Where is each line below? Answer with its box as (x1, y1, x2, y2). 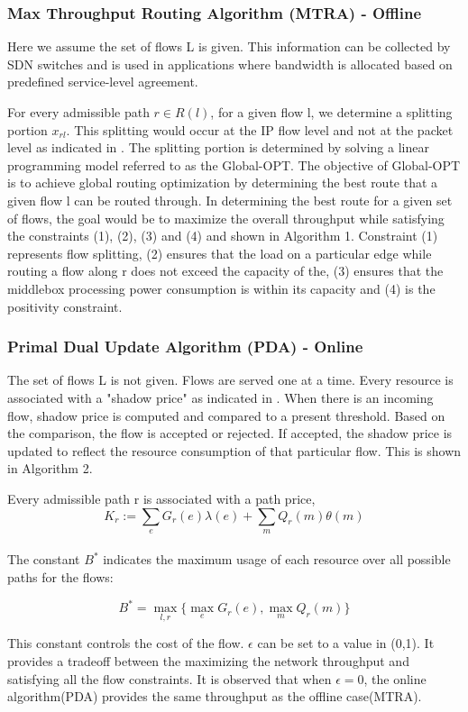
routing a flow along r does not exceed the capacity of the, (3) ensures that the (7, 261, 444, 280)
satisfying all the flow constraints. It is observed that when (7, 669, 332, 688)
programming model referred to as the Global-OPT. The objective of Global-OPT (7, 155, 461, 174)
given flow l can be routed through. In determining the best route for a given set (7, 190, 453, 209)
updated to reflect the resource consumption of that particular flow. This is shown (7, 441, 462, 460)
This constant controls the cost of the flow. (7, 634, 244, 653)
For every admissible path (7, 103, 150, 121)
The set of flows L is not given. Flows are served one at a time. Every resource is (7, 370, 454, 389)
